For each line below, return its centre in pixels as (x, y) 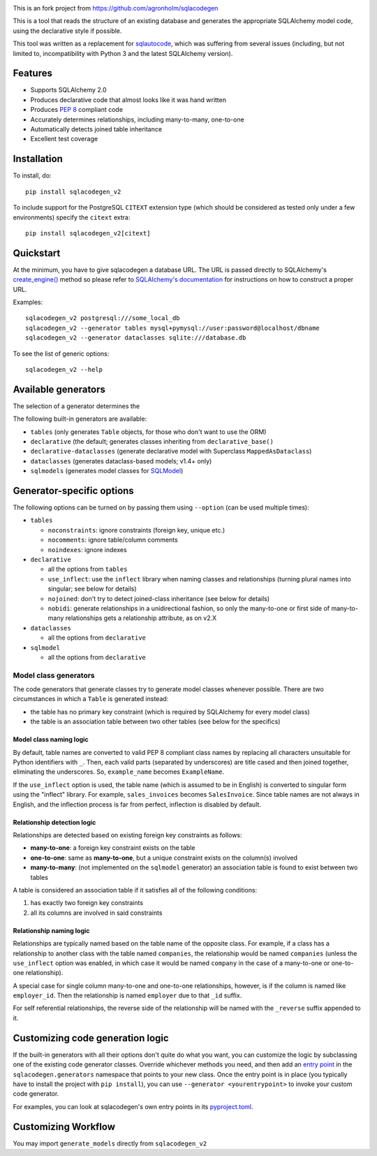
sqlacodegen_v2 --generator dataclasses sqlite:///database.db (136, 338)
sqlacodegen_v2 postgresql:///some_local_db (103, 318)
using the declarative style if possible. (67, 31)
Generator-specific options (73, 490)
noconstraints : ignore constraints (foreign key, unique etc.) (136, 530)
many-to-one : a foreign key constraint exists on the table (113, 848)
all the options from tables (88, 569)
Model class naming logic (51, 739)
